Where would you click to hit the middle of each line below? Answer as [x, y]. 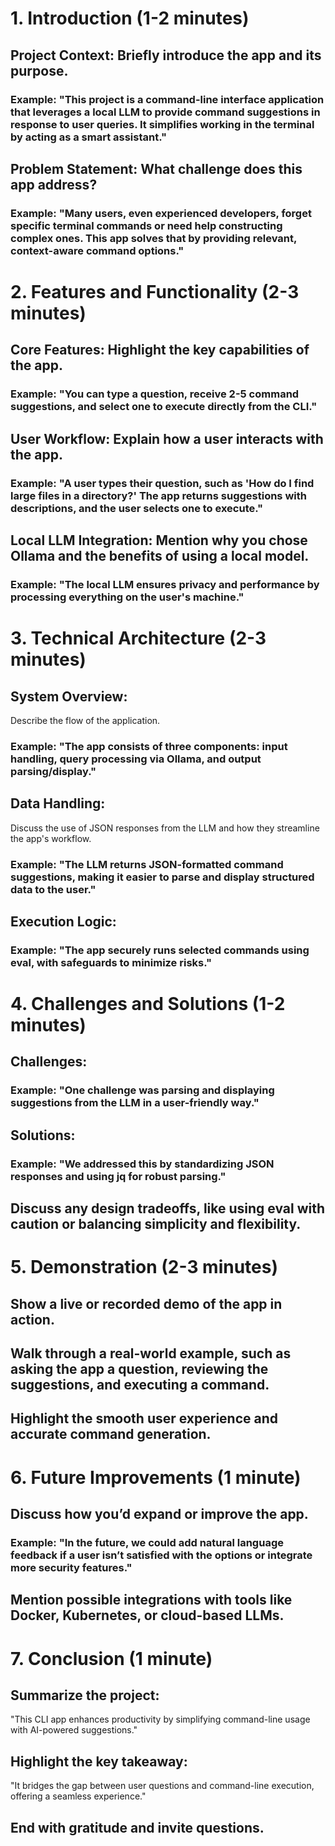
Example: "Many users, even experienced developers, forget [161, 213]
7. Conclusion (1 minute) [111, 1658]
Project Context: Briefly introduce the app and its [166, 55]
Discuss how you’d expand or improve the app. [159, 1514]
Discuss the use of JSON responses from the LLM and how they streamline [165, 828]
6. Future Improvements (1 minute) [156, 1477]
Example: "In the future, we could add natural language [147, 1542]
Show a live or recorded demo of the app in [146, 1303]
